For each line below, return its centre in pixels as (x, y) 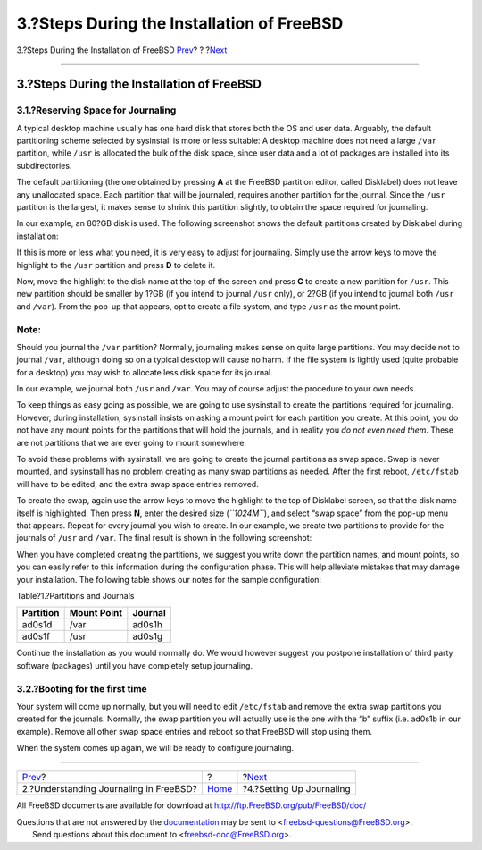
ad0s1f (36, 636)
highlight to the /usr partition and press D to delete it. (116, 265)
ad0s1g (148, 636)
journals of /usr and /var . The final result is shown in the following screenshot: (164, 538)
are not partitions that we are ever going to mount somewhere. (132, 442)
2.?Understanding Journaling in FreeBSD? (110, 789)
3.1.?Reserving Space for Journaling (96, 110)
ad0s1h (147, 625)
